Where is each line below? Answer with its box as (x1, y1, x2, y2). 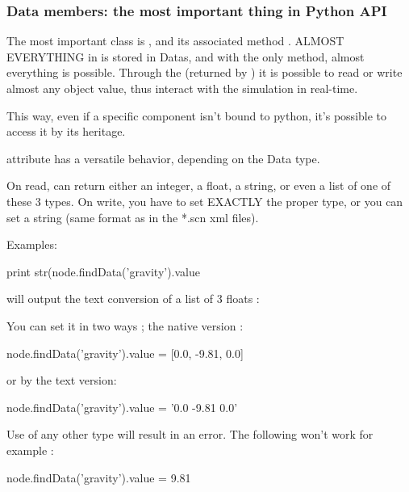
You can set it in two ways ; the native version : (6, 317, 244, 334)
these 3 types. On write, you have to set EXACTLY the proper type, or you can (6, 192, 403, 209)
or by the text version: (6, 372, 117, 389)
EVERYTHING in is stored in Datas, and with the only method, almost (6, 48, 365, 65)
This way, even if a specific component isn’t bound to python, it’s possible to (6, 107, 387, 124)
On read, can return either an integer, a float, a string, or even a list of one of (6, 177, 391, 194)
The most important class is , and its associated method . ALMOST (6, 32, 344, 49)
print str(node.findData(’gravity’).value (6, 263, 201, 280)
